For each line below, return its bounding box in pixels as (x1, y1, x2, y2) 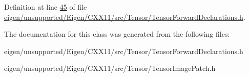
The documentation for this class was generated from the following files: (4, 29, 230, 39)
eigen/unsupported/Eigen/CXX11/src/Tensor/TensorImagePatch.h (4, 63, 216, 73)
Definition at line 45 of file (4, 2, 87, 12)
